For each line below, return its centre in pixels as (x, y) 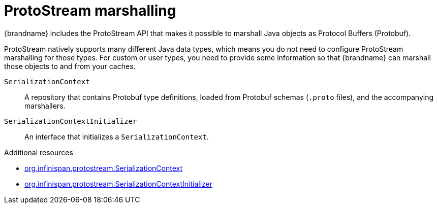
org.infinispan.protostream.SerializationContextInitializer (119, 184)
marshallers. (45, 106)
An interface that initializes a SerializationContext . (117, 136)
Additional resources (39, 152)
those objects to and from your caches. (70, 66)
